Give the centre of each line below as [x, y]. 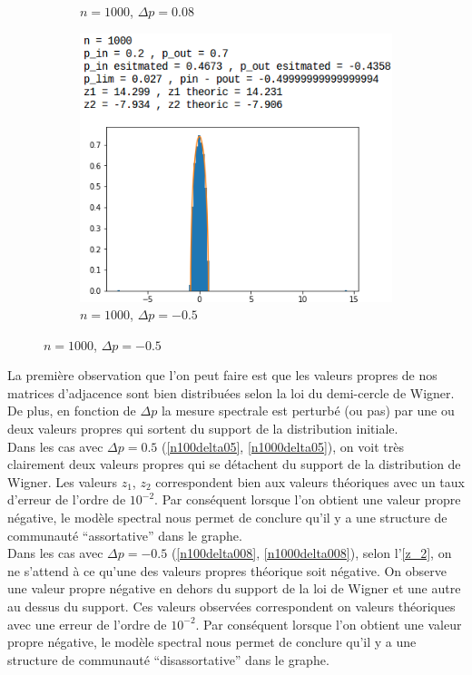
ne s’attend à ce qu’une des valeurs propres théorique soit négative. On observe [227, 570]
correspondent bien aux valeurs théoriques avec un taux [310, 481]
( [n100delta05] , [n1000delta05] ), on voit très [282, 446]
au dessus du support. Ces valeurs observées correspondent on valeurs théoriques [231, 607]
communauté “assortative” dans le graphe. [125, 535]
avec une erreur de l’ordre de [87, 624]
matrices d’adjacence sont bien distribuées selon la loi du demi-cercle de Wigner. [231, 392]
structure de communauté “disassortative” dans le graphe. [168, 659]
